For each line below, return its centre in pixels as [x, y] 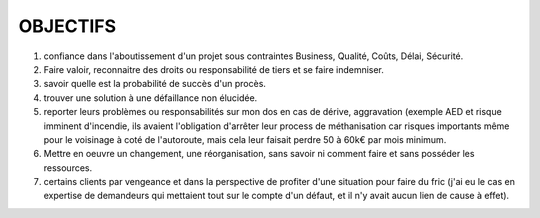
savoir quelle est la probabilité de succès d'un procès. [155, 84]
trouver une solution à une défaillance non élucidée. [150, 97]
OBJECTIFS [67, 26]
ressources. [68, 167]
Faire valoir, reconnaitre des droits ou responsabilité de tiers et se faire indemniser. [214, 69]
